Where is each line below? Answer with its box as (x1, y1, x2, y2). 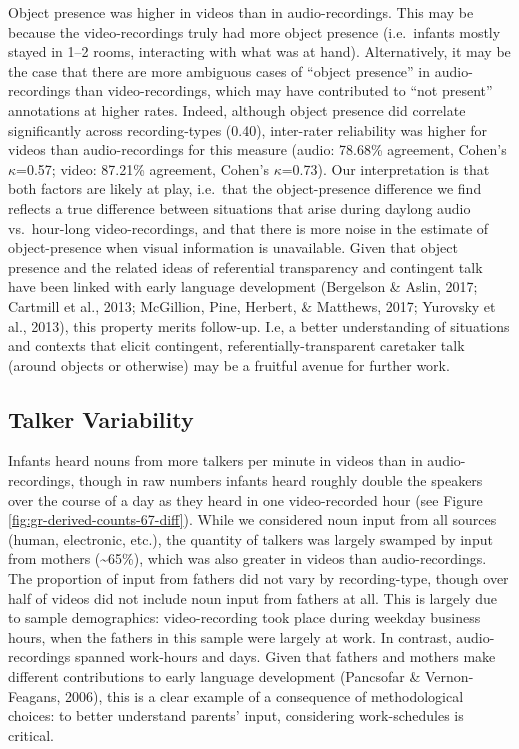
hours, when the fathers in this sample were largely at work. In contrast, (8, 626, 452, 647)
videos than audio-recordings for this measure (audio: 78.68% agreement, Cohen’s (8, 139, 507, 160)
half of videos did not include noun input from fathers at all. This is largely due (8, 587, 497, 608)
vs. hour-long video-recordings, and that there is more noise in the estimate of (8, 217, 489, 238)
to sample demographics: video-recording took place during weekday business (8, 607, 481, 628)
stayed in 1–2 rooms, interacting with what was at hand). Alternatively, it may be (8, 41, 511, 62)
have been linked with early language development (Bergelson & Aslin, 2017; (8, 276, 478, 297)
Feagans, (8, 685, 61, 706)
